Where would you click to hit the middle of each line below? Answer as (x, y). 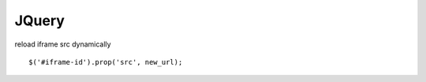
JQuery (39, 20)
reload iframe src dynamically (63, 44)
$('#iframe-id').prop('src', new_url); (106, 62)
